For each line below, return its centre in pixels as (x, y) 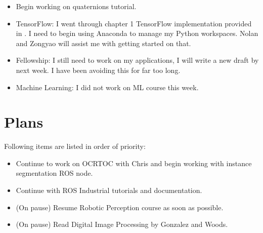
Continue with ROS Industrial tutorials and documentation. (109, 190)
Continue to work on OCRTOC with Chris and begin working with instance (134, 163)
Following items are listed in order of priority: (75, 146)
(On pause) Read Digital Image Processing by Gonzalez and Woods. (122, 224)
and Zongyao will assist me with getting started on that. (103, 43)
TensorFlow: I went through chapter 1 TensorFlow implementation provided (134, 23)
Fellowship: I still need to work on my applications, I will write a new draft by (137, 60)
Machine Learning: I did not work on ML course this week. (107, 87)
